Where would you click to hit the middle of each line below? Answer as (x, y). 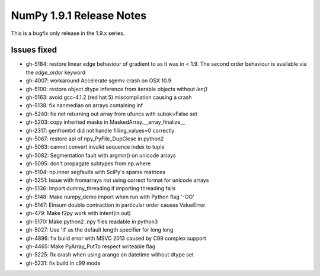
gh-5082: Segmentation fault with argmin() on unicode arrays (101, 155)
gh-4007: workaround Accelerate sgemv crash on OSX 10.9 (99, 81)
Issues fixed (34, 50)
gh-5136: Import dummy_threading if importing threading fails (101, 188)
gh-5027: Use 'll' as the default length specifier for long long (100, 230)
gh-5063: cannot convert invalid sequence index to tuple (95, 147)
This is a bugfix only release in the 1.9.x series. (68, 33)
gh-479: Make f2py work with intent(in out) (79, 213)
